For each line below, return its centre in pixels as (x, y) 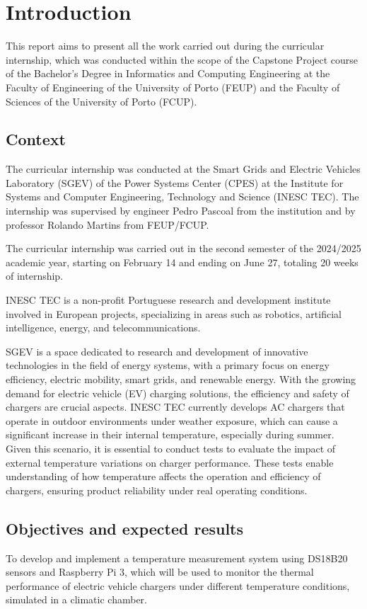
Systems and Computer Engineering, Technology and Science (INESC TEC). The (182, 197)
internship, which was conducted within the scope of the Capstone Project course (182, 59)
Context (36, 139)
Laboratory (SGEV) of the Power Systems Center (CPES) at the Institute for (175, 182)
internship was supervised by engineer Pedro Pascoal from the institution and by (181, 211)
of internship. (35, 276)
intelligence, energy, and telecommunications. (103, 328)
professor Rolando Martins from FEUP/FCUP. (107, 224)
